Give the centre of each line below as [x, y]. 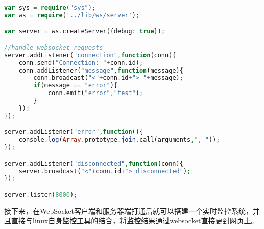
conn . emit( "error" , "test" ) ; [95, 93]
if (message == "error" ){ [75, 86]
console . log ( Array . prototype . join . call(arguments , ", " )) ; [119, 140]
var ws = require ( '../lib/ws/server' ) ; [72, 15]
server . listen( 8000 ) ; [41, 194]
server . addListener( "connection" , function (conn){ [90, 55]
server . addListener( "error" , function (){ [74, 132]
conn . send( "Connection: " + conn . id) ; [81, 63]
